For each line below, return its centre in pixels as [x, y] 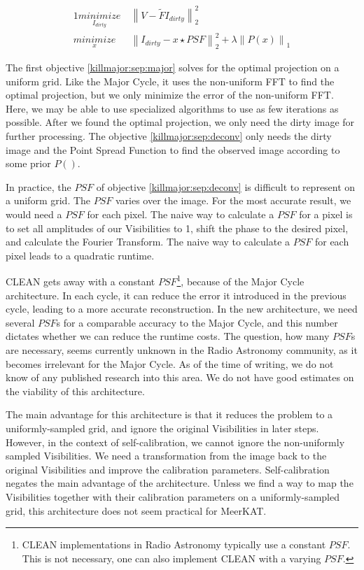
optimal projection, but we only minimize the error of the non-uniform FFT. [170, 95]
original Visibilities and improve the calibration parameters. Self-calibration [168, 469]
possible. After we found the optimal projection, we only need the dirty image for [180, 122]
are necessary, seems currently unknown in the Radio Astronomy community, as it [182, 350]
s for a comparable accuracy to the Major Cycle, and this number [197, 322]
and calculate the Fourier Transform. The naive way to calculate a [148, 242]
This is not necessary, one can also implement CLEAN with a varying [171, 558]
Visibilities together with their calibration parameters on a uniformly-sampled [173, 496]
